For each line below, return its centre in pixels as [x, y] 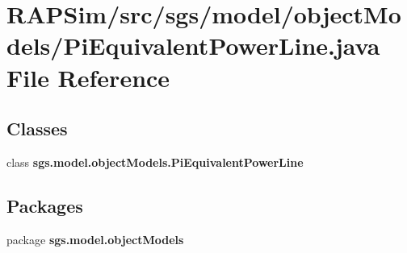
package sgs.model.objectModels [95, 239]
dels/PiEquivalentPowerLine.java [193, 46]
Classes [37, 129]
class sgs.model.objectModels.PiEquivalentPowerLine [155, 162]
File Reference [88, 77]
